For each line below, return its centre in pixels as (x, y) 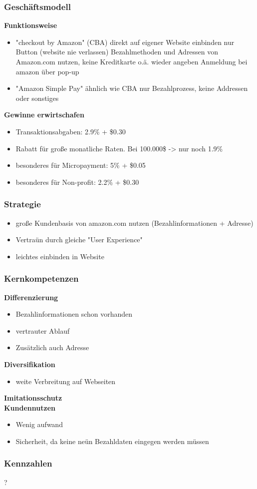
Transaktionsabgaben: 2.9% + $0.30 (71, 131)
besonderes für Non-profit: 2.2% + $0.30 (77, 182)
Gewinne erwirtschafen (44, 115)
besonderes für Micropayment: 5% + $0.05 (81, 165)
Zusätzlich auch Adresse (52, 347)
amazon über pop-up (47, 71)
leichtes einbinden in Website (60, 256)
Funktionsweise (31, 25)
